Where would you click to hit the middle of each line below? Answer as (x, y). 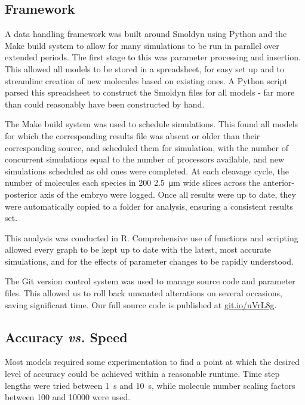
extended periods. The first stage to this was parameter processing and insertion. (153, 57)
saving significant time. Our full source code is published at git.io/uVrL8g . (141, 304)
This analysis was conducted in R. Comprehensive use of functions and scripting (152, 237)
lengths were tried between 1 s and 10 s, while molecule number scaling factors (150, 385)
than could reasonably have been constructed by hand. (105, 104)
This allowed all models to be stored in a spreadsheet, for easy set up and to (145, 68)
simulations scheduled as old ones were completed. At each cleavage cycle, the (147, 171)
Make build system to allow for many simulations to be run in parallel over (142, 45)
